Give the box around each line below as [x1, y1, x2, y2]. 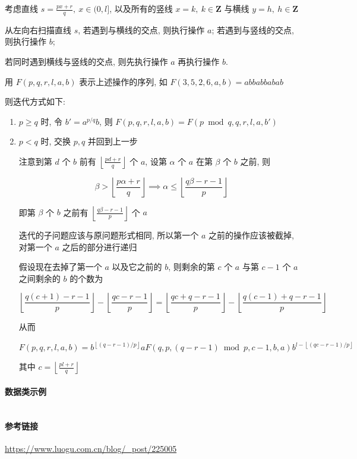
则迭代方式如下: [5, 95, 65, 108]
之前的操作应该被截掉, [208, 228, 294, 241]
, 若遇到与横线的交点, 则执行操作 [78, 23, 205, 36]
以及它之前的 [112, 260, 162, 273]
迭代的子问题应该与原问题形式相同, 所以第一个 [18, 228, 199, 241]
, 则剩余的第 [168, 260, 215, 273]
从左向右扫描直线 [5, 23, 71, 36]
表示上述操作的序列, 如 [79, 75, 168, 87]
